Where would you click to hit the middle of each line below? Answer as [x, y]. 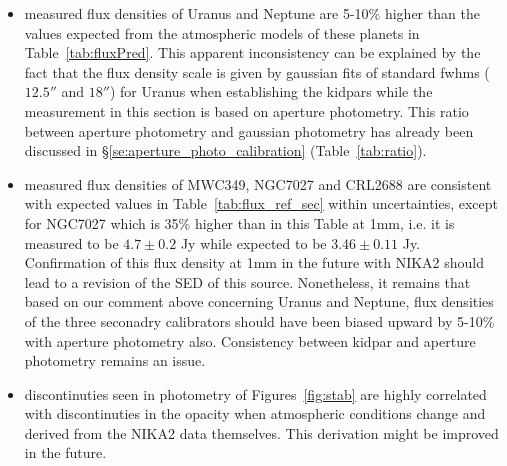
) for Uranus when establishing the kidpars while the [271, 91]
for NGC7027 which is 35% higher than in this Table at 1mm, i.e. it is [239, 222]
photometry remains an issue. [115, 360]
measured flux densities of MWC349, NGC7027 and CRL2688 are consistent [258, 183]
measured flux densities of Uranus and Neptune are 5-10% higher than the [252, 13]
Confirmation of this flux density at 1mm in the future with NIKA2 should [254, 262]
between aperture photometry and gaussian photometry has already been [249, 130]
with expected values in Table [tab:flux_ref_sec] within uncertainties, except [261, 203]
